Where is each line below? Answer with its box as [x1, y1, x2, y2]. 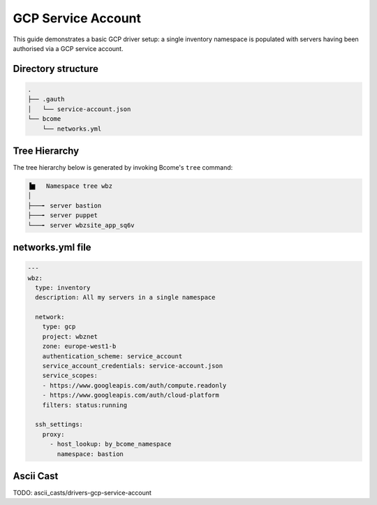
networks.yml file [13, 241, 91, 253]
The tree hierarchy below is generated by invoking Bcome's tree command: [13, 163, 233, 171]
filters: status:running [42, 401, 128, 409]
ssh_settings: [35, 420, 84, 429]
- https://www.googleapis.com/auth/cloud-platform [42, 391, 219, 400]
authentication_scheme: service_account [42, 352, 183, 360]
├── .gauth [27, 95, 65, 103]
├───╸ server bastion [27, 201, 102, 210]
